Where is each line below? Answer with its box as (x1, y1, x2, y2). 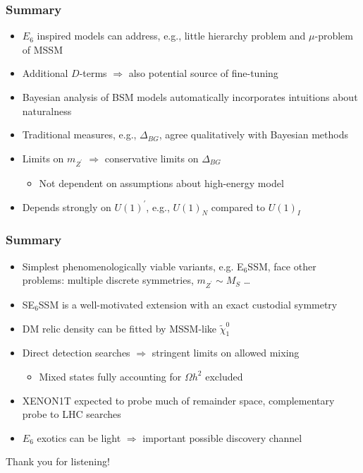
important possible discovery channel (142, 430, 302, 445)
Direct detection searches (22, 345, 130, 360)
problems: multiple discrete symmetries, (22, 273, 194, 287)
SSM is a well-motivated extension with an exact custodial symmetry (38, 297, 338, 311)
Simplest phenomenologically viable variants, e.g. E (22, 258, 244, 273)
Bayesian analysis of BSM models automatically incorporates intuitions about (22, 90, 358, 104)
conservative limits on (104, 150, 199, 165)
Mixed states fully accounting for (39, 369, 182, 383)
